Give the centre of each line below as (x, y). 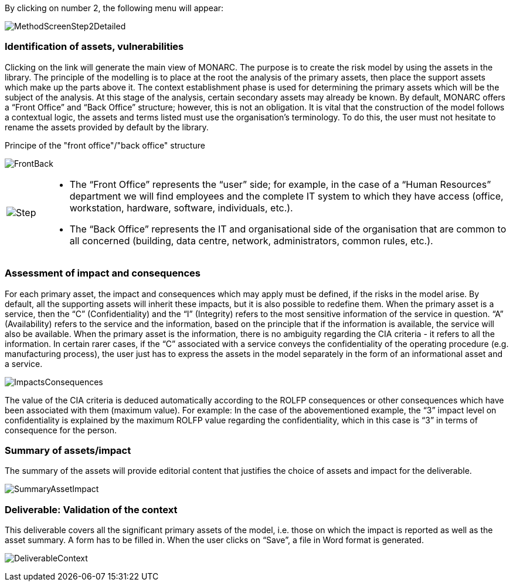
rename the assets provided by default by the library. (107, 127)
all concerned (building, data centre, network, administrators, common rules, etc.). (251, 240)
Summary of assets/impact (68, 450)
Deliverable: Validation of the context (91, 509)
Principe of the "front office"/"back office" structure (105, 145)
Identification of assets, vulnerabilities (94, 47)
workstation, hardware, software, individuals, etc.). (181, 208)
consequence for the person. (61, 430)
